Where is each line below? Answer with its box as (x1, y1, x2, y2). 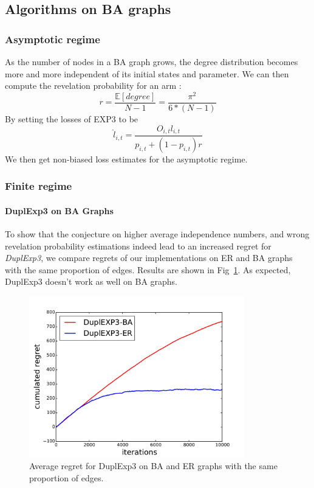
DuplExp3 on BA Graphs (5, 204, 114, 217)
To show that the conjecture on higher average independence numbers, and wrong (5, 228, 310, 240)
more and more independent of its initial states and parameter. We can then (5, 67, 289, 80)
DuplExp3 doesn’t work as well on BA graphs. (5, 275, 178, 288)
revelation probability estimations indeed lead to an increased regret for (5, 239, 271, 252)
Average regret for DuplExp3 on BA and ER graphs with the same (29, 459, 278, 472)
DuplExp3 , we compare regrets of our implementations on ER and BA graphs (5, 251, 293, 264)
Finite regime (5, 178, 72, 193)
